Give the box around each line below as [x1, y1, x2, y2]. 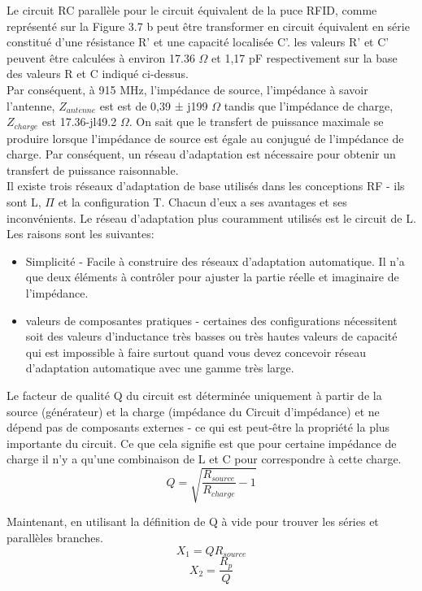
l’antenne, [7, 97, 55, 114]
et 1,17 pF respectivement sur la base [211, 49, 398, 66]
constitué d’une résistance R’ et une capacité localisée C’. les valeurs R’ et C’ [7, 33, 389, 50]
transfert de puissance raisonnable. [7, 161, 179, 178]
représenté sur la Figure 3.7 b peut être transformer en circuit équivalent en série [7, 17, 410, 34]
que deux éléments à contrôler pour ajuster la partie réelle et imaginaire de [25, 268, 399, 285]
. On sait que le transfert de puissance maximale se [128, 113, 384, 130]
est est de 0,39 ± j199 [99, 97, 208, 114]
